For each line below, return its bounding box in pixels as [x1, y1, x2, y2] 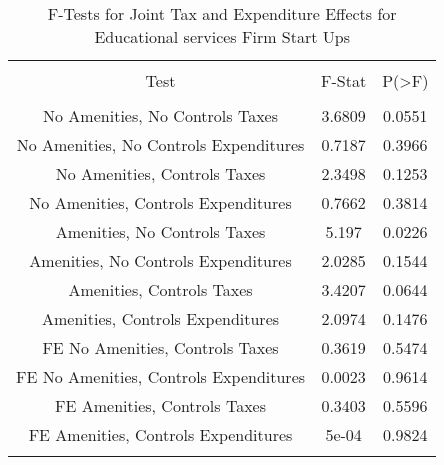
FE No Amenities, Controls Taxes [42, 336, 279, 359]
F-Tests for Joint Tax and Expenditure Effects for [47, 2, 397, 25]
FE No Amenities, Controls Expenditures [16, 365, 306, 388]
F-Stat [321, 69, 367, 92]
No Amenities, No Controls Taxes [43, 104, 278, 127]
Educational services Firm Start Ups [94, 25, 350, 48]
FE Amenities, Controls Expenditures [28, 423, 293, 446]
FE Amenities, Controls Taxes [55, 394, 266, 417]
